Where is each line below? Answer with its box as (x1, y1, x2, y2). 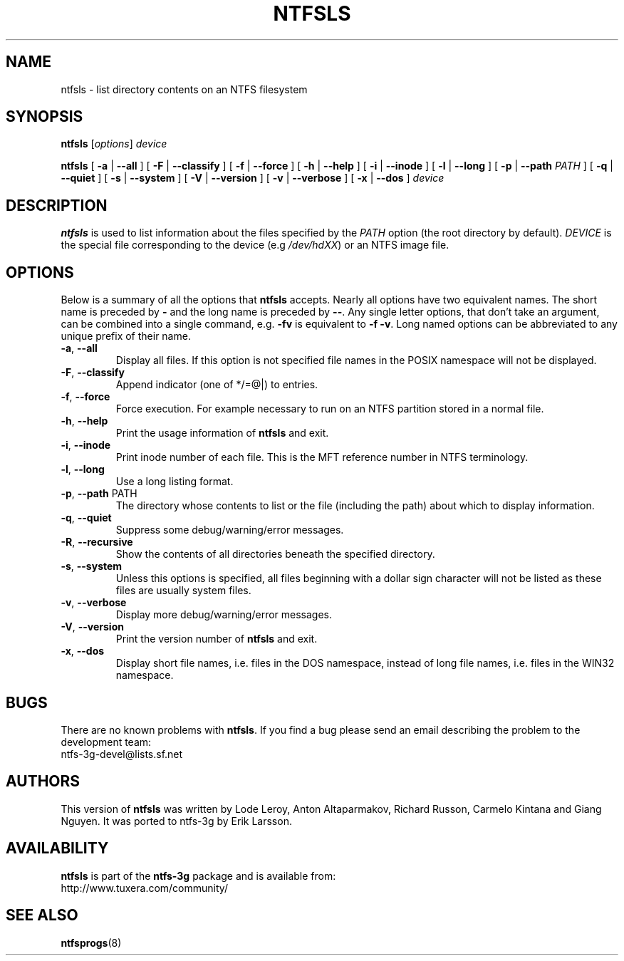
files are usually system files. (115, 584, 251, 597)
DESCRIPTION (6, 196, 108, 214)
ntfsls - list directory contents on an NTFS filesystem (61, 83, 308, 95)
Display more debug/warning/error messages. (115, 608, 333, 621)
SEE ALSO (6, 906, 78, 925)
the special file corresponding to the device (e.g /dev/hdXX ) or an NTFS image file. (61, 239, 449, 251)
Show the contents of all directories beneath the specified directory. (115, 548, 435, 561)
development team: (61, 735, 152, 748)
